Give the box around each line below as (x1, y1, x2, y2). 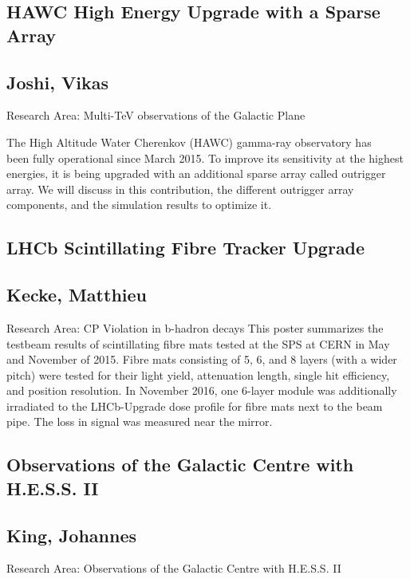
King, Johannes (6, 522, 137, 547)
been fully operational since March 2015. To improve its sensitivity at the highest (6, 149, 404, 166)
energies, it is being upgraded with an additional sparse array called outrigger (6, 165, 386, 182)
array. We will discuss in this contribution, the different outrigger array (6, 180, 354, 197)
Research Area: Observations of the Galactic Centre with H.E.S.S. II (6, 560, 341, 577)
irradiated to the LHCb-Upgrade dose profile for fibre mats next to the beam (6, 397, 383, 414)
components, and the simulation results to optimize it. (6, 196, 272, 213)
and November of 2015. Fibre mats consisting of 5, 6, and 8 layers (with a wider (6, 351, 397, 368)
